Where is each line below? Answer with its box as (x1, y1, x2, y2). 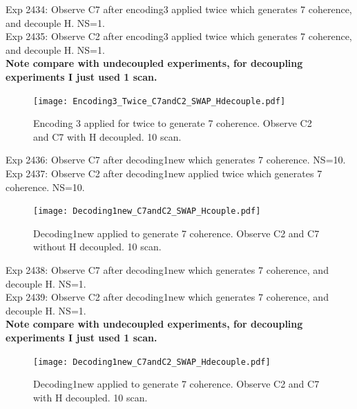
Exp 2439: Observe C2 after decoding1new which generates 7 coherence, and (6, 290, 329, 304)
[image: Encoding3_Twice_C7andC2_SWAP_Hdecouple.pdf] (33, 96, 286, 106)
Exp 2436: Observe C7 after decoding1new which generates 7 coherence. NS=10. (6, 152, 346, 167)
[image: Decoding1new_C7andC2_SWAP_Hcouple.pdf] (33, 206, 261, 217)
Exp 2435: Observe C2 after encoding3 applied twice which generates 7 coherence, (6, 29, 352, 43)
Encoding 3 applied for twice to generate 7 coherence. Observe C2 (33, 116, 312, 130)
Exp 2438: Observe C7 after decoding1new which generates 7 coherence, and (6, 263, 329, 277)
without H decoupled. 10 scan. (33, 239, 162, 254)
